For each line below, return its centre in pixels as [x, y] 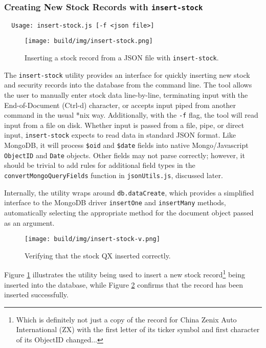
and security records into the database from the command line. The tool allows [128, 85]
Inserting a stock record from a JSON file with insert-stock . [122, 58]
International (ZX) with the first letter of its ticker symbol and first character [138, 329]
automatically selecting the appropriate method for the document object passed [129, 212]
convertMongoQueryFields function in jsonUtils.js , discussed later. [114, 175]
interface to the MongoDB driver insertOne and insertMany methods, [115, 202]
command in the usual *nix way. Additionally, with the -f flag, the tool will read [131, 115]
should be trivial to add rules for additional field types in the [100, 165]
